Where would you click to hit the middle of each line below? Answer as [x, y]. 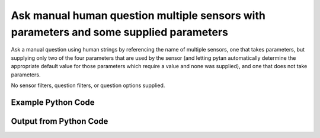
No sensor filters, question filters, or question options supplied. [88, 85]
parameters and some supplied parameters [119, 32]
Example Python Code [53, 102]
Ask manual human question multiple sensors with [138, 15]
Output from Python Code [60, 121]
